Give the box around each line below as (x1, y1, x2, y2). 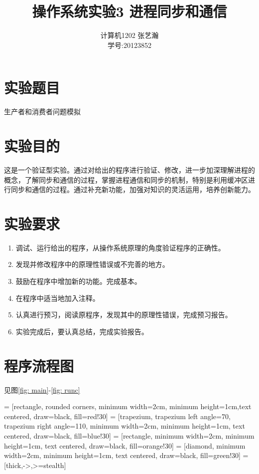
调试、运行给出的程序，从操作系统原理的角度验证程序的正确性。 (15, 242, 225, 252)
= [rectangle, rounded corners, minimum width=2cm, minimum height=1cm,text (4, 401, 252, 412)
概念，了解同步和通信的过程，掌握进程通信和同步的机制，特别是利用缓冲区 (4, 174, 248, 185)
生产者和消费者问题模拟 (4, 106, 81, 117)
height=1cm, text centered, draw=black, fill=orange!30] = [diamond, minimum (4, 440, 246, 451)
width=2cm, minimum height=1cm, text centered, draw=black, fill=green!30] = (4, 450, 249, 461)
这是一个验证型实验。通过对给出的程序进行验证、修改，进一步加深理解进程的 (4, 164, 255, 175)
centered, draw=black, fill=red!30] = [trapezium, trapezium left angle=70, (4, 411, 231, 421)
